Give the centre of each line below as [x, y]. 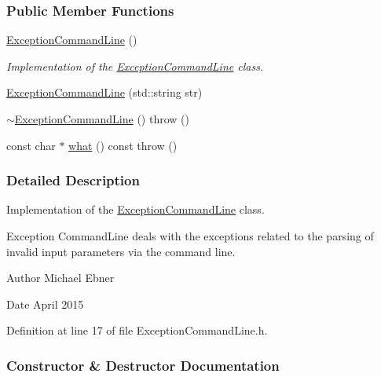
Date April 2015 [45, 304]
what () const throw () [123, 145]
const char [31, 145]
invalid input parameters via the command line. [121, 251]
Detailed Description [73, 180]
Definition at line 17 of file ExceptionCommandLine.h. [137, 330]
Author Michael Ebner [60, 278]
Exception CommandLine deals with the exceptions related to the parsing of [190, 236]
